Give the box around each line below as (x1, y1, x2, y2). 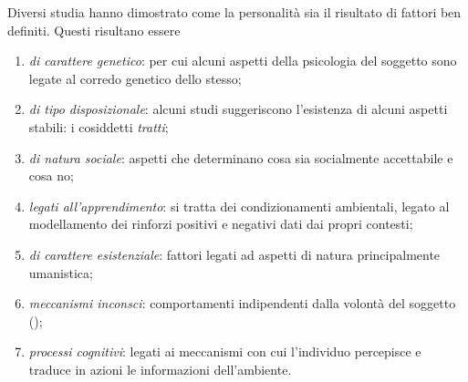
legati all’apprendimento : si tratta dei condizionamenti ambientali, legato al (28, 196, 450, 215)
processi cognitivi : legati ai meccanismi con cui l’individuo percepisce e (28, 342, 421, 361)
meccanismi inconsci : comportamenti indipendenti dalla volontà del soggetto (28, 294, 456, 313)
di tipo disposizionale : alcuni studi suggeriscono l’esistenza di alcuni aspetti (28, 99, 448, 119)
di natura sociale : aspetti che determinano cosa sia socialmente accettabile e (28, 148, 453, 167)
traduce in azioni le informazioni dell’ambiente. (28, 359, 292, 378)
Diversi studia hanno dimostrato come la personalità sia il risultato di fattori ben (7, 3, 462, 21)
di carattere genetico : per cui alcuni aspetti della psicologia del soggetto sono (28, 51, 457, 70)
